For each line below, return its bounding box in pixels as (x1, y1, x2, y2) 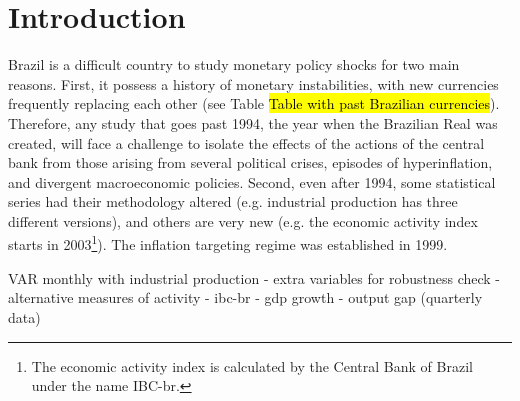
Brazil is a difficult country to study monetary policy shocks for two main (8, 54, 460, 75)
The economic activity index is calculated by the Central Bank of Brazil (31, 355, 473, 376)
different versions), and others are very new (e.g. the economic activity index (8, 210, 478, 231)
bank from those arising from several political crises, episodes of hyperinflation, (8, 152, 493, 173)
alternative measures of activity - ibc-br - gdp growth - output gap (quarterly (8, 287, 483, 308)
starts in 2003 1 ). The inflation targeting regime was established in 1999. (8, 231, 448, 255)
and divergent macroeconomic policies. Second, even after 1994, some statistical (8, 171, 496, 192)
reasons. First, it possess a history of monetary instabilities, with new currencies (8, 73, 499, 94)
